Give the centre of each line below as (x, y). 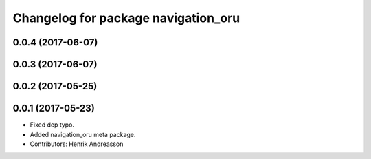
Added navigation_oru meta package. (83, 134)
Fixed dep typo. (52, 125)
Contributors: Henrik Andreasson (77, 144)
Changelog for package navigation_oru (126, 18)
